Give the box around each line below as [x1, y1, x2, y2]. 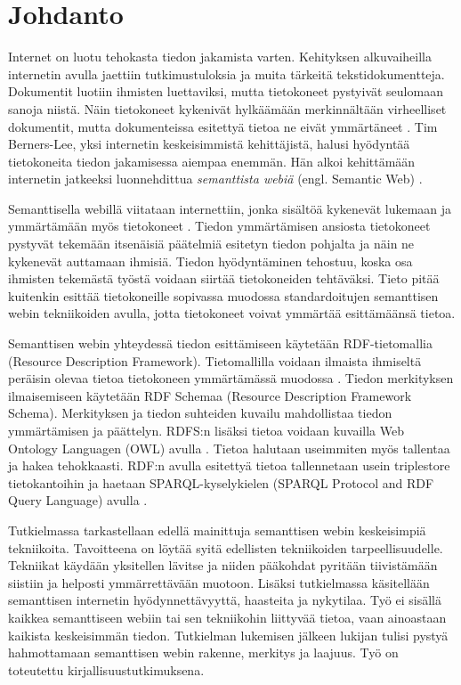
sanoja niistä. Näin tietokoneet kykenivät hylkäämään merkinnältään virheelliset [8, 99, 447, 118]
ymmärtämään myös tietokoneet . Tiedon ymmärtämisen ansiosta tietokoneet [8, 216, 431, 235]
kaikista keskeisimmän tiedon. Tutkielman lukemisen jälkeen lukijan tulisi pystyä [8, 625, 449, 644]
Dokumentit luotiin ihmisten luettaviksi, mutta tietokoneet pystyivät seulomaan [8, 82, 443, 101]
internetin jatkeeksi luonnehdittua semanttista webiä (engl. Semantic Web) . [8, 169, 423, 188]
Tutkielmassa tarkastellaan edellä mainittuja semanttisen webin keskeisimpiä [8, 520, 426, 539]
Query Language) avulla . [8, 491, 148, 510]
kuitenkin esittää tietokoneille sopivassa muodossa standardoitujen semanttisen [8, 286, 439, 305]
